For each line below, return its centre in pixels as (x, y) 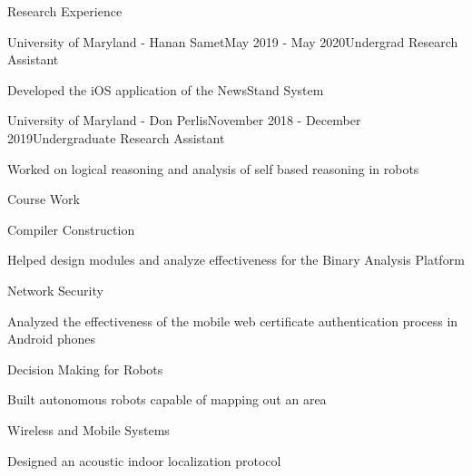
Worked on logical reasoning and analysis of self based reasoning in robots (213, 168)
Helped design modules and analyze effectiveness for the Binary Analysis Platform (236, 260)
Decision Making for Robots (85, 369)
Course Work (44, 199)
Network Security (55, 290)
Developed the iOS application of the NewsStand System (166, 89)
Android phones (51, 339)
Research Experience (65, 11)
